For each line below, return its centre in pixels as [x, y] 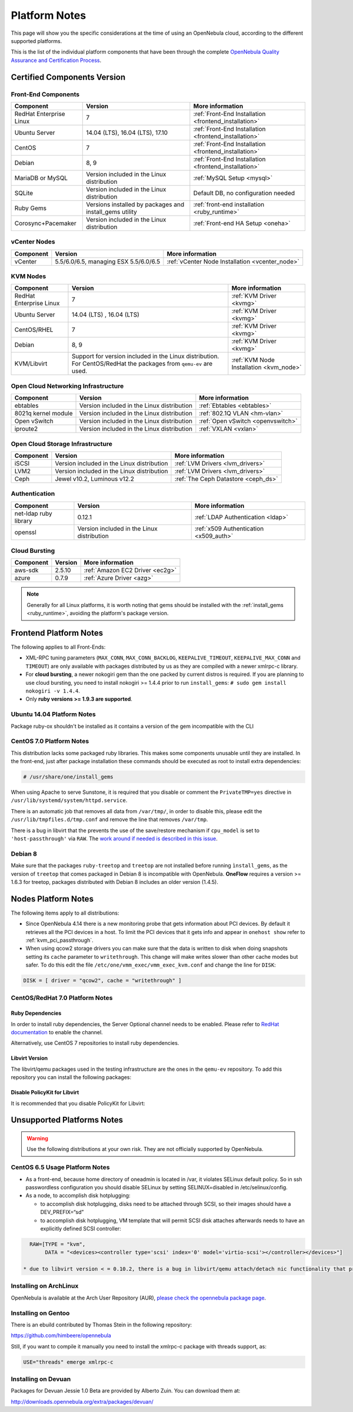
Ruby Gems [31, 208]
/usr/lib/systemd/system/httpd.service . [69, 800]
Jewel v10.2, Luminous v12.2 [95, 479]
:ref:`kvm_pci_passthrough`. [59, 940]
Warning [37, 1139]
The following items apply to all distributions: [65, 913]
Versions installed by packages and [135, 204]
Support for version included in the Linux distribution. [145, 357]
